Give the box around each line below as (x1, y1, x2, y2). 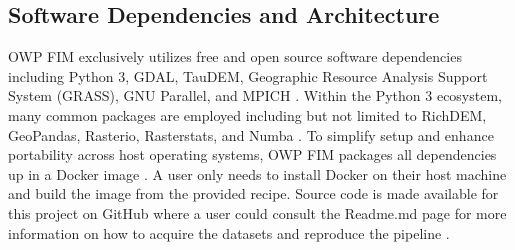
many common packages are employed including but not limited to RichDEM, (8, 104, 487, 125)
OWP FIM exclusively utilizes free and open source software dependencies (8, 46, 462, 67)
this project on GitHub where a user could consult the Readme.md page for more (8, 202, 507, 223)
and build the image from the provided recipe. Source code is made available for (8, 183, 499, 204)
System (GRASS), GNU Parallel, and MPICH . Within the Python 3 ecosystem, (8, 85, 502, 106)
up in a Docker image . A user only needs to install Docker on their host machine (8, 163, 507, 184)
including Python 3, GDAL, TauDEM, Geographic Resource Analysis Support (8, 65, 488, 86)
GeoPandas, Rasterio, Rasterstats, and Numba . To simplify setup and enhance (8, 124, 494, 145)
